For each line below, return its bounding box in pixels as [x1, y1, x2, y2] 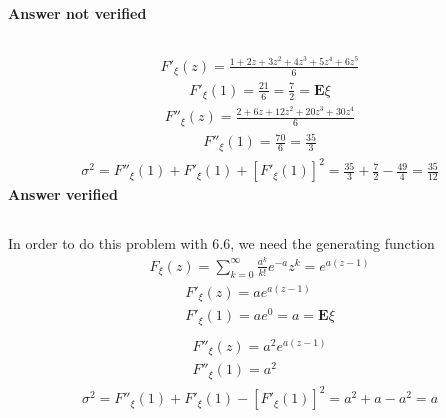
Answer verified [8, 184, 118, 205]
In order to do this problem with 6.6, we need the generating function [8, 233, 435, 254]
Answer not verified [8, 3, 147, 23]
